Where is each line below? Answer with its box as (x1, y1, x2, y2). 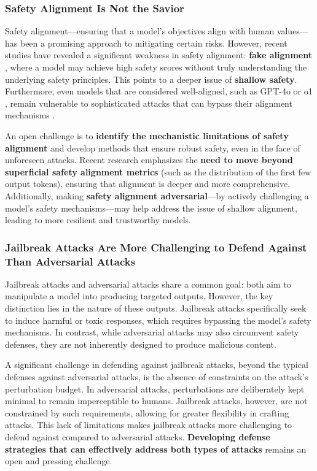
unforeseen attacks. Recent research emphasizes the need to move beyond (5, 153, 293, 166)
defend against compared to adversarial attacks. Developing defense (5, 430, 270, 443)
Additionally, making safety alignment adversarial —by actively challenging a (5, 189, 309, 202)
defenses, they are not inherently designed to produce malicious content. (5, 337, 276, 350)
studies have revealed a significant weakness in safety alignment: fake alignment (5, 48, 312, 61)
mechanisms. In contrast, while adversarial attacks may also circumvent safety (5, 326, 299, 339)
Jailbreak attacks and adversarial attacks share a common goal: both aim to (5, 277, 291, 290)
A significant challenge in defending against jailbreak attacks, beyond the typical (5, 358, 308, 371)
